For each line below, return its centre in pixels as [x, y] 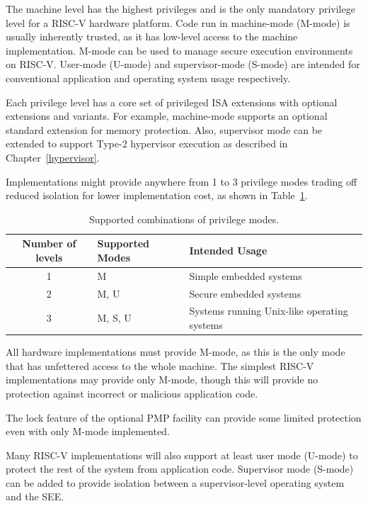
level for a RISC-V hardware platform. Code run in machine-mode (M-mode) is [178, 22]
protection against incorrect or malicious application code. [132, 393]
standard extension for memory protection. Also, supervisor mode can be [164, 129]
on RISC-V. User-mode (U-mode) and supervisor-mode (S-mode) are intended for [183, 64]
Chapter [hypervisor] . [53, 157]
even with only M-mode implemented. [88, 431]
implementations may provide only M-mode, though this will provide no [162, 379]
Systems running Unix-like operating [269, 311]
